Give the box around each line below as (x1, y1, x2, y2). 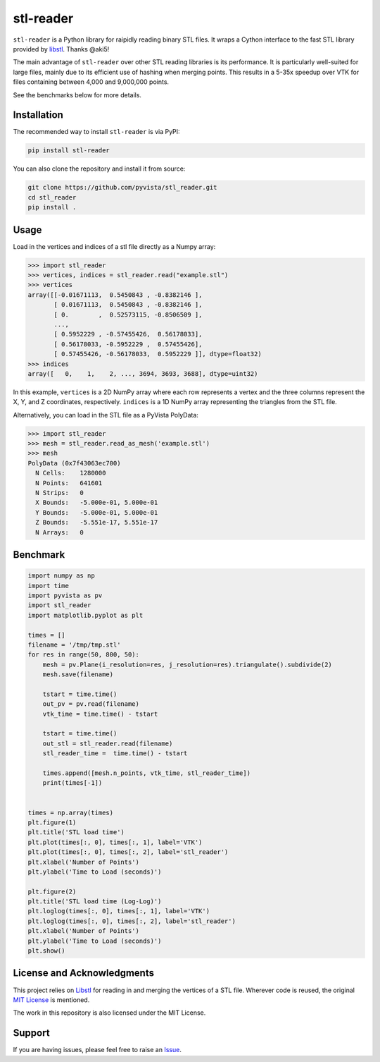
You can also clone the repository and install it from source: (13, 164, 186, 173)
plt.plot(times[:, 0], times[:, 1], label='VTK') (27, 838, 203, 846)
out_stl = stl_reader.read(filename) (42, 739, 173, 747)
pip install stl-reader (27, 147, 110, 154)
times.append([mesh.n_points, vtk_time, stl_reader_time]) (42, 769, 251, 777)
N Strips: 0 (35, 489, 84, 497)
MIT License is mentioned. (13, 995, 90, 1004)
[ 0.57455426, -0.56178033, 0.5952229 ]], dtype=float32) (53, 350, 262, 358)
